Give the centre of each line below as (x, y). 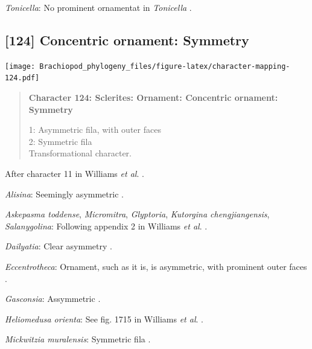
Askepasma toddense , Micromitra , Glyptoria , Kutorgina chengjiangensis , (137, 214)
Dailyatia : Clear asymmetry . (59, 246)
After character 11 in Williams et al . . (75, 174)
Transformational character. (80, 153)
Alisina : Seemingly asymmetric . (64, 194)
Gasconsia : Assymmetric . (53, 299)
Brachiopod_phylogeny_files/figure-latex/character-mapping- (165, 66)
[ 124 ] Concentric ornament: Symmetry (127, 40)
